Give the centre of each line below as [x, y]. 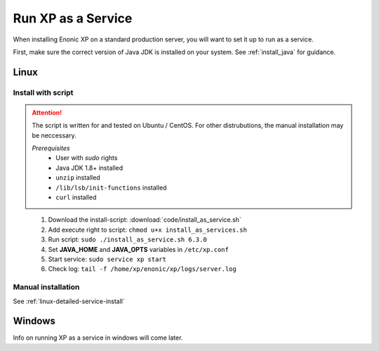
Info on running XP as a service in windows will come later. [98, 338]
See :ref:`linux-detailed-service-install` [69, 301]
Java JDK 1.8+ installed [89, 168]
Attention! [47, 112]
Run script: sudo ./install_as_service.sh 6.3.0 [127, 239]
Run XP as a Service [73, 18]
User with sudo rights [87, 158]
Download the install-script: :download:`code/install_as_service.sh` [145, 220]
